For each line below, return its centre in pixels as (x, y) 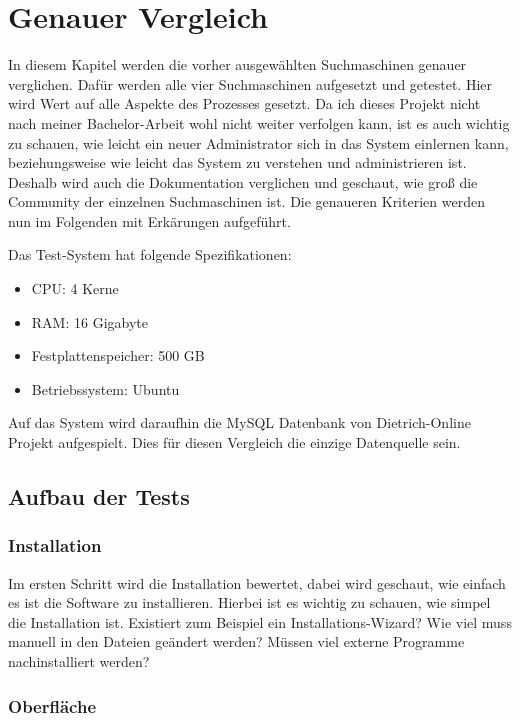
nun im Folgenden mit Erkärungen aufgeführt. (149, 220)
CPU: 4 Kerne (75, 288)
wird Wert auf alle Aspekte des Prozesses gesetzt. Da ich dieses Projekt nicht (244, 103)
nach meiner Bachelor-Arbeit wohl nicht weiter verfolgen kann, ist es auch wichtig (259, 122)
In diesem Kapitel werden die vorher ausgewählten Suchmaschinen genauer (237, 64)
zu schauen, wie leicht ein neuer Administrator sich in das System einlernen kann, (258, 142)
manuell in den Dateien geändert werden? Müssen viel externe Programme (236, 641)
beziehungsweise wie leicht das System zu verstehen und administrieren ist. (237, 162)
